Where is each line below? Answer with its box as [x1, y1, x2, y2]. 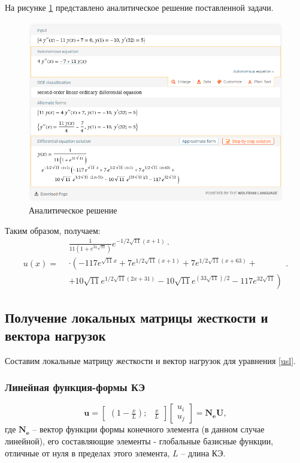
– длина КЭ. [181, 446, 226, 459]
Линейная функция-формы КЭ [5, 380, 146, 395]
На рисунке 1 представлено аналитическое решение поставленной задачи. [5, 1, 274, 13]
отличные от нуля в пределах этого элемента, [5, 446, 170, 459]
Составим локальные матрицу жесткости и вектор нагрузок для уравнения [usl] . [5, 354, 296, 366]
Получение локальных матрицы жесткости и [5, 308, 268, 327]
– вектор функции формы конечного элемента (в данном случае [32, 423, 265, 435]
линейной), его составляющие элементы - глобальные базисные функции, [5, 434, 274, 447]
